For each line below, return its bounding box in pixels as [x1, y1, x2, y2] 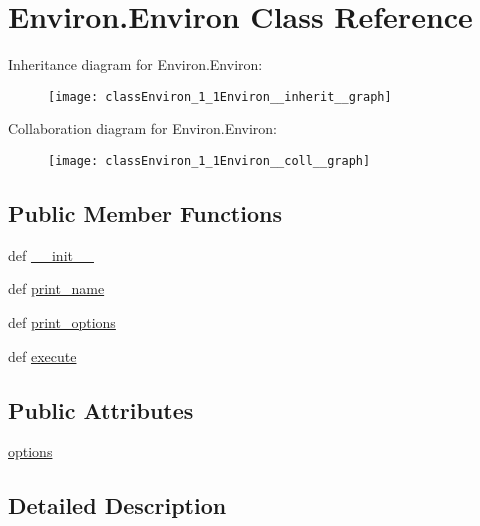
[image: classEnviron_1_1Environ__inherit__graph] [48, 89, 392, 104]
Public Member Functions [8, 198, 282, 229]
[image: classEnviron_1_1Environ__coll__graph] [48, 153, 371, 168]
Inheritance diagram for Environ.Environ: [8, 54, 263, 75]
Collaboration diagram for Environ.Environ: [8, 118, 278, 139]
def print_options [8, 312, 116, 333]
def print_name [8, 278, 105, 299]
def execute [8, 345, 77, 366]
